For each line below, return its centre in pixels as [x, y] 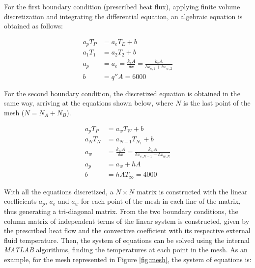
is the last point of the [217, 103]
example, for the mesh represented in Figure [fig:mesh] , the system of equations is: [128, 259]
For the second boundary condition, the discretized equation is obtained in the [122, 93]
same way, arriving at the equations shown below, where [89, 103]
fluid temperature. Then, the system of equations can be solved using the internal [127, 240]
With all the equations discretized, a [59, 191]
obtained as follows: [33, 26]
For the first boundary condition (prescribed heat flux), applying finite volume [122, 6]
